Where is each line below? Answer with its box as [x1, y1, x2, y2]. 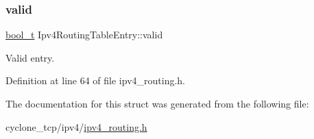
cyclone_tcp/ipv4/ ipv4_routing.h [5, 119, 147, 134]
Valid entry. [5, 50, 55, 64]
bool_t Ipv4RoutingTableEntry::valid [5, 27, 163, 42]
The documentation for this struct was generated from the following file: [5, 97, 309, 110]
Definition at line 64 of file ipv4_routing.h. [5, 73, 186, 88]
